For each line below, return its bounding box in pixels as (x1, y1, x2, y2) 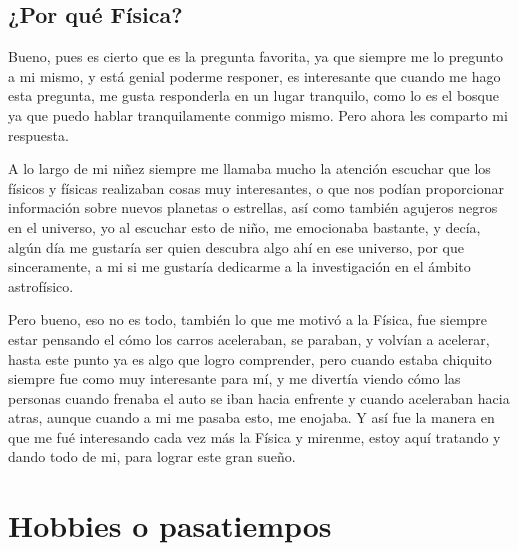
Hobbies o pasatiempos (8, 505, 332, 546)
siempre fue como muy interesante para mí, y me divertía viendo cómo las (8, 368, 461, 389)
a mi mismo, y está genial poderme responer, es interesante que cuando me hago (8, 65, 501, 86)
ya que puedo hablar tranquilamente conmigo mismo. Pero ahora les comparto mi (8, 104, 508, 125)
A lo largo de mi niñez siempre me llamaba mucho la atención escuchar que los (8, 158, 491, 179)
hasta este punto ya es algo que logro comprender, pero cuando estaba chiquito (8, 348, 492, 369)
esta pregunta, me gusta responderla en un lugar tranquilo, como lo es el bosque (8, 85, 499, 106)
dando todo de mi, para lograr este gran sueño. (8, 446, 296, 467)
